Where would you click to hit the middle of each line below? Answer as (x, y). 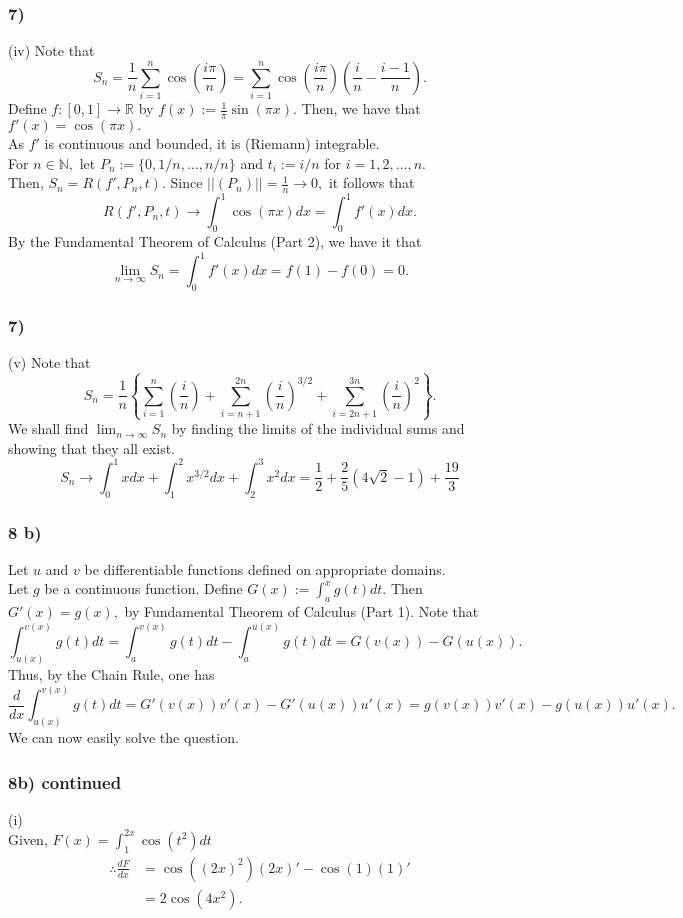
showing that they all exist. (91, 447)
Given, (28, 838)
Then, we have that (361, 108)
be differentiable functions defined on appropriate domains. (265, 568)
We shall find (48, 428)
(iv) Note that (51, 50)
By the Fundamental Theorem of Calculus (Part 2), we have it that (215, 241)
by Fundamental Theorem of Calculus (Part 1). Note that (301, 611)
